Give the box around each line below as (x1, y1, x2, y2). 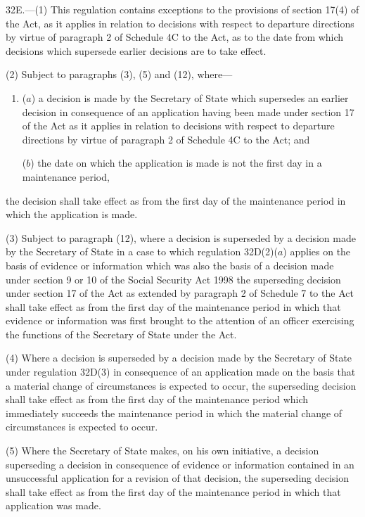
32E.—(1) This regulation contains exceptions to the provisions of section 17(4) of (6, 2, 359, 16)
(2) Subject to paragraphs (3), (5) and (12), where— (6, 67, 233, 82)
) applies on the (283, 244, 351, 259)
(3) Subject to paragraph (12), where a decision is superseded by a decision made (6, 230, 356, 245)
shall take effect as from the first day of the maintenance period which (6, 392, 309, 407)
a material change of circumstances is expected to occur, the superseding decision (6, 378, 357, 392)
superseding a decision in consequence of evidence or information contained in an (6, 457, 354, 471)
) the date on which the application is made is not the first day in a (30, 155, 322, 170)
